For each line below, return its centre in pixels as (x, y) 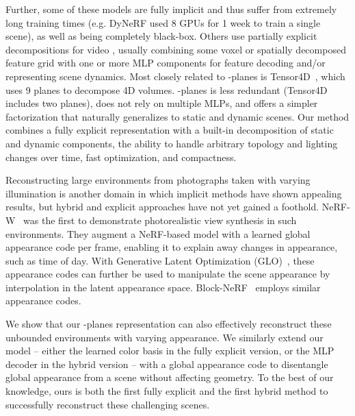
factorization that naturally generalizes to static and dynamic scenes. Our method (177, 116)
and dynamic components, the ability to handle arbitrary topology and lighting (172, 143)
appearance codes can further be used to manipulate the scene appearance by (168, 274)
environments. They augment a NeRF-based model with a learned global (158, 233)
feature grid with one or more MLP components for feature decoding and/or (166, 63)
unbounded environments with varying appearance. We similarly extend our (165, 337)
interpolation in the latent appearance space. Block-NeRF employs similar (163, 287)
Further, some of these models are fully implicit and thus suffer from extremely (171, 9)
